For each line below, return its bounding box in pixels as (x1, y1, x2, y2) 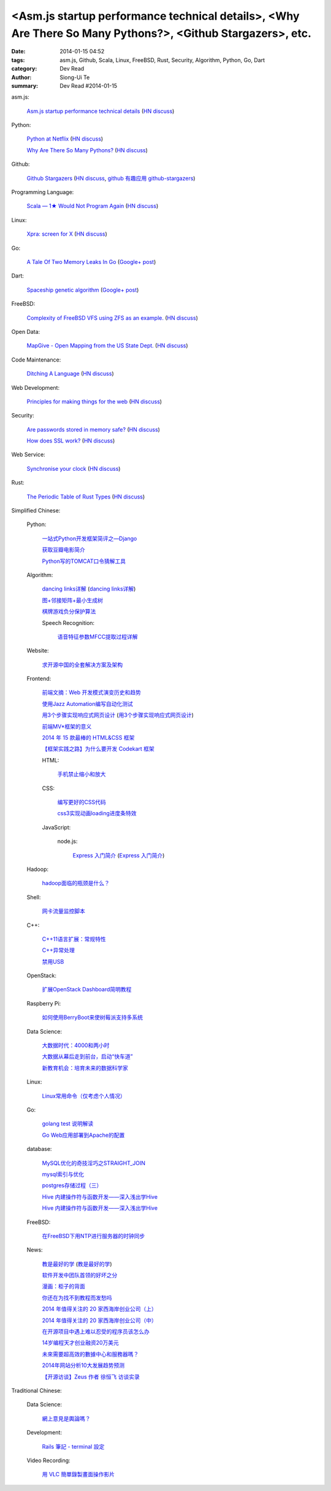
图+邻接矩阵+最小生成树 (42, 596, 104, 604)
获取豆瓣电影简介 (42, 546, 85, 554)
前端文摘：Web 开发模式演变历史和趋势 (42, 689, 141, 696)
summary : (11, 82, 39, 89)
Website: (26, 647, 49, 654)
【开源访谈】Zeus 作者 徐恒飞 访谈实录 (42, 1373, 140, 1381)
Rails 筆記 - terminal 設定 (42, 1443, 105, 1450)
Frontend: (26, 675, 51, 683)
